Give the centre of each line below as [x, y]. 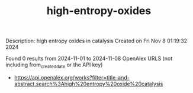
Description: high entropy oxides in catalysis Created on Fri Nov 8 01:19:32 [96, 41]
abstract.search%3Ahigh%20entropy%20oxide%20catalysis [89, 84]
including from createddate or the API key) [54, 65]
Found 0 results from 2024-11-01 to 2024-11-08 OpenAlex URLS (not [89, 59]
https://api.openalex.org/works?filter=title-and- [72, 77]
